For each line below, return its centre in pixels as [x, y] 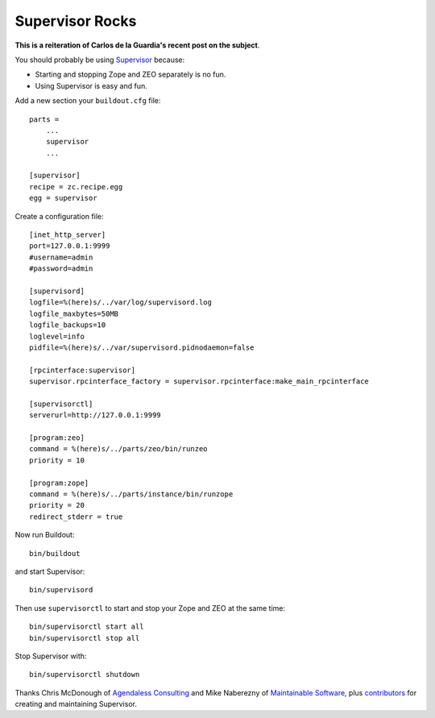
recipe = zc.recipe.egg [76, 187]
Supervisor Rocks [76, 21]
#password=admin [61, 269]
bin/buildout [55, 553]
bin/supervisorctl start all [87, 627]
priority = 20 [57, 505]
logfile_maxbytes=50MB [74, 313]
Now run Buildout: [45, 535]
